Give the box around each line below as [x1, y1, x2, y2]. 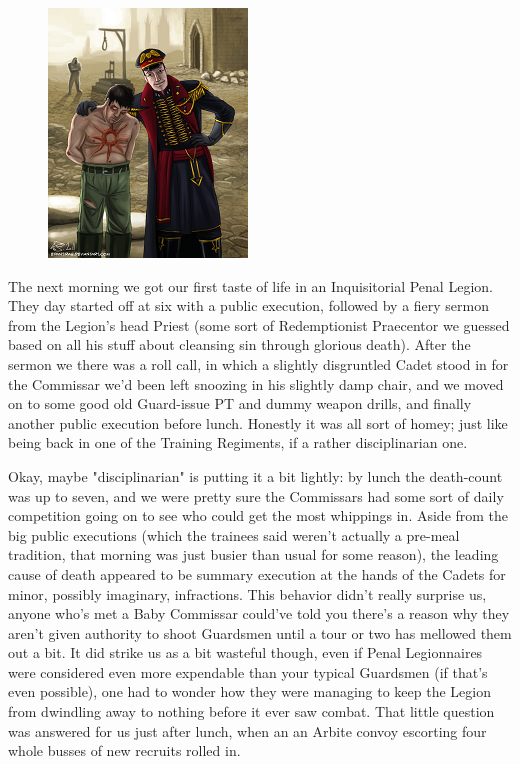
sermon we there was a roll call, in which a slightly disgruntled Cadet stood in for [8, 353, 509, 374]
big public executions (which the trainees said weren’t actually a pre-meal [8, 524, 460, 545]
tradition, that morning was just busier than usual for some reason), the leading [8, 544, 499, 565]
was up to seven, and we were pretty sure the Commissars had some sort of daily [8, 485, 504, 506]
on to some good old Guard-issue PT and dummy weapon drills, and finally [8, 393, 472, 414]
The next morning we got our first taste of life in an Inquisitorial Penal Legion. [8, 275, 493, 296]
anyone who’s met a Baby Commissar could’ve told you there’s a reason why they [8, 603, 510, 624]
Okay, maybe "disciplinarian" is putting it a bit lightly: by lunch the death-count [8, 465, 503, 486]
